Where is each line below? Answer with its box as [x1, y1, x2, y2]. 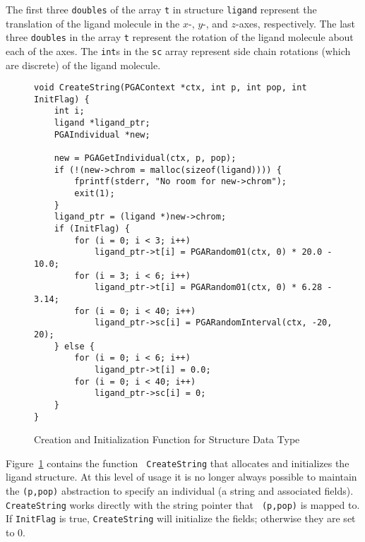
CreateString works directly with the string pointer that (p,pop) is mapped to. [6, 497, 360, 512]
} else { [54, 341, 95, 351]
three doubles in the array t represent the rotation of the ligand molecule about [6, 30, 354, 44]
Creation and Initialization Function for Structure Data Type [34, 432, 300, 447]
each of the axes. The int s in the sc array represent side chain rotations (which [6, 43, 351, 58]
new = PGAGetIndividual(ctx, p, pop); [54, 153, 237, 164]
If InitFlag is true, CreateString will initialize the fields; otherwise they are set [6, 511, 356, 526]
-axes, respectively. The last [236, 16, 356, 30]
